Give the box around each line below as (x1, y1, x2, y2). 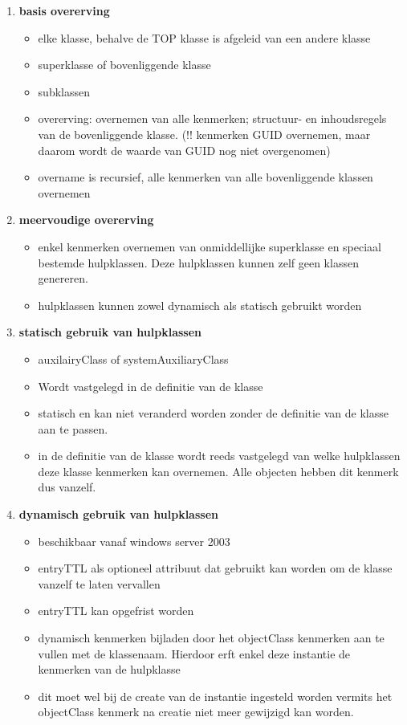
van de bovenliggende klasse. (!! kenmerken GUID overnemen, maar (38, 125, 371, 142)
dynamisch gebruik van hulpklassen (18, 506, 218, 523)
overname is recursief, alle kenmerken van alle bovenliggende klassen (38, 169, 373, 185)
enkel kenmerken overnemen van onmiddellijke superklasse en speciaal (38, 238, 381, 255)
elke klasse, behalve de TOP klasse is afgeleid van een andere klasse (38, 29, 371, 46)
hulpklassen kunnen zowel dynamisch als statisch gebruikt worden (38, 296, 362, 313)
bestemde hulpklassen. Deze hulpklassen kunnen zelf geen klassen (38, 254, 359, 271)
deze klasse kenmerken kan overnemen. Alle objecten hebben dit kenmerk (38, 462, 399, 479)
